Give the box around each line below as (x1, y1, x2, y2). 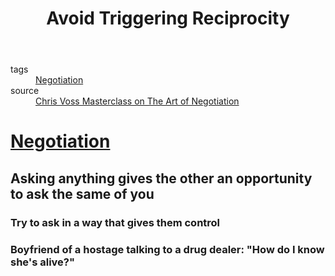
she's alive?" (10, 255, 76, 269)
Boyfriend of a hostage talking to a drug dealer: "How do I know (10, 242, 325, 256)
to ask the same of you (10, 185, 155, 202)
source (10, 85, 40, 97)
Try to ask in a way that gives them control (10, 215, 221, 229)
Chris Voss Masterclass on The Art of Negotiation (35, 95, 240, 107)
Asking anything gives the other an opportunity (10, 170, 313, 187)
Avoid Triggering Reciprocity (46, 7, 290, 30)
